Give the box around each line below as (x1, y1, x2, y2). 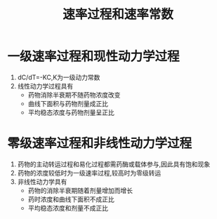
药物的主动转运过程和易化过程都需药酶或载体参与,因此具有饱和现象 (17, 159, 211, 168)
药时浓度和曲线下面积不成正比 (27, 194, 114, 204)
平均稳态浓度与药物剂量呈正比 (27, 108, 114, 117)
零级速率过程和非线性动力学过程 (7, 135, 192, 152)
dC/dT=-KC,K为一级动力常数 (17, 73, 100, 81)
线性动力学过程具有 (17, 81, 74, 90)
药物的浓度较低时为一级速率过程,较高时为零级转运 (17, 168, 162, 177)
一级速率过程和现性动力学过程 (7, 48, 180, 65)
